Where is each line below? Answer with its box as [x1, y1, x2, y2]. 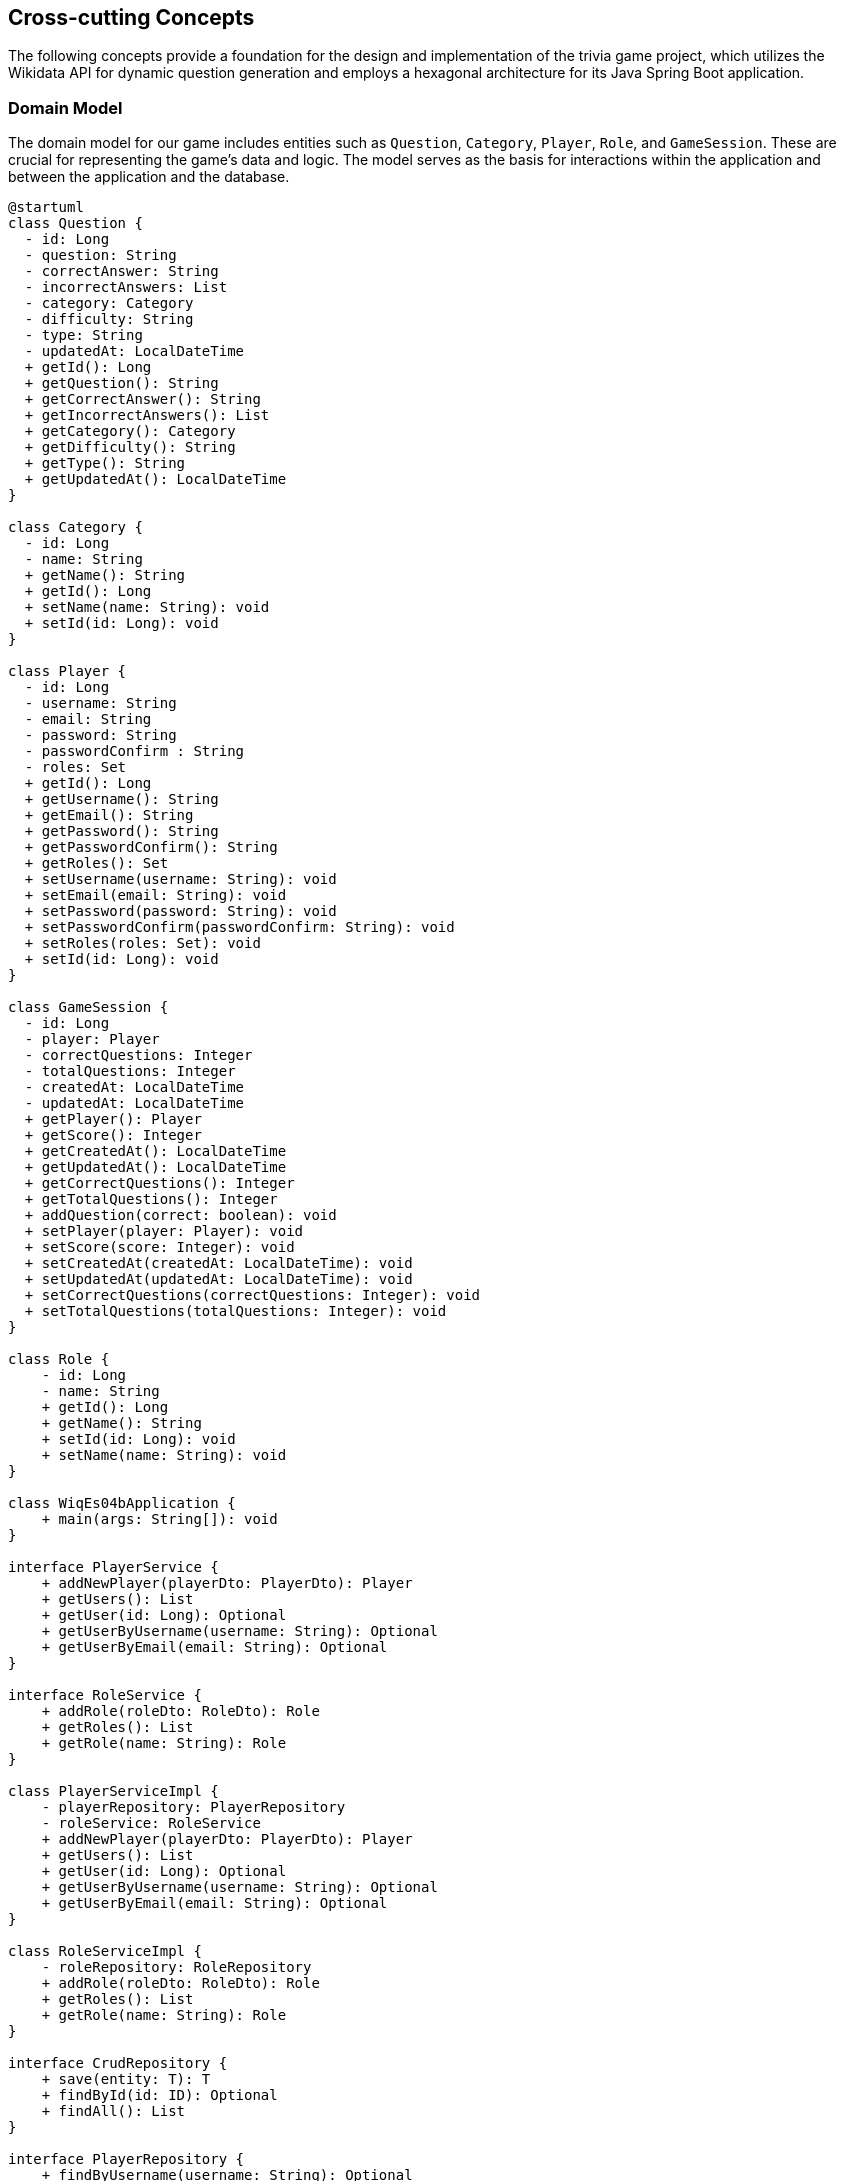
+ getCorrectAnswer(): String [24, 391, 261, 408]
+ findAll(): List [41, 2103, 186, 2120]
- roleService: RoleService [41, 1815, 261, 1832]
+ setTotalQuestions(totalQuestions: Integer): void [24, 1303, 447, 1320]
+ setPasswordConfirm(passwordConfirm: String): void [24, 919, 455, 936]
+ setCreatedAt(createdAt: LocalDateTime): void [24, 1255, 413, 1272]
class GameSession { [8, 999, 169, 1016]
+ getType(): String [24, 455, 186, 472]
